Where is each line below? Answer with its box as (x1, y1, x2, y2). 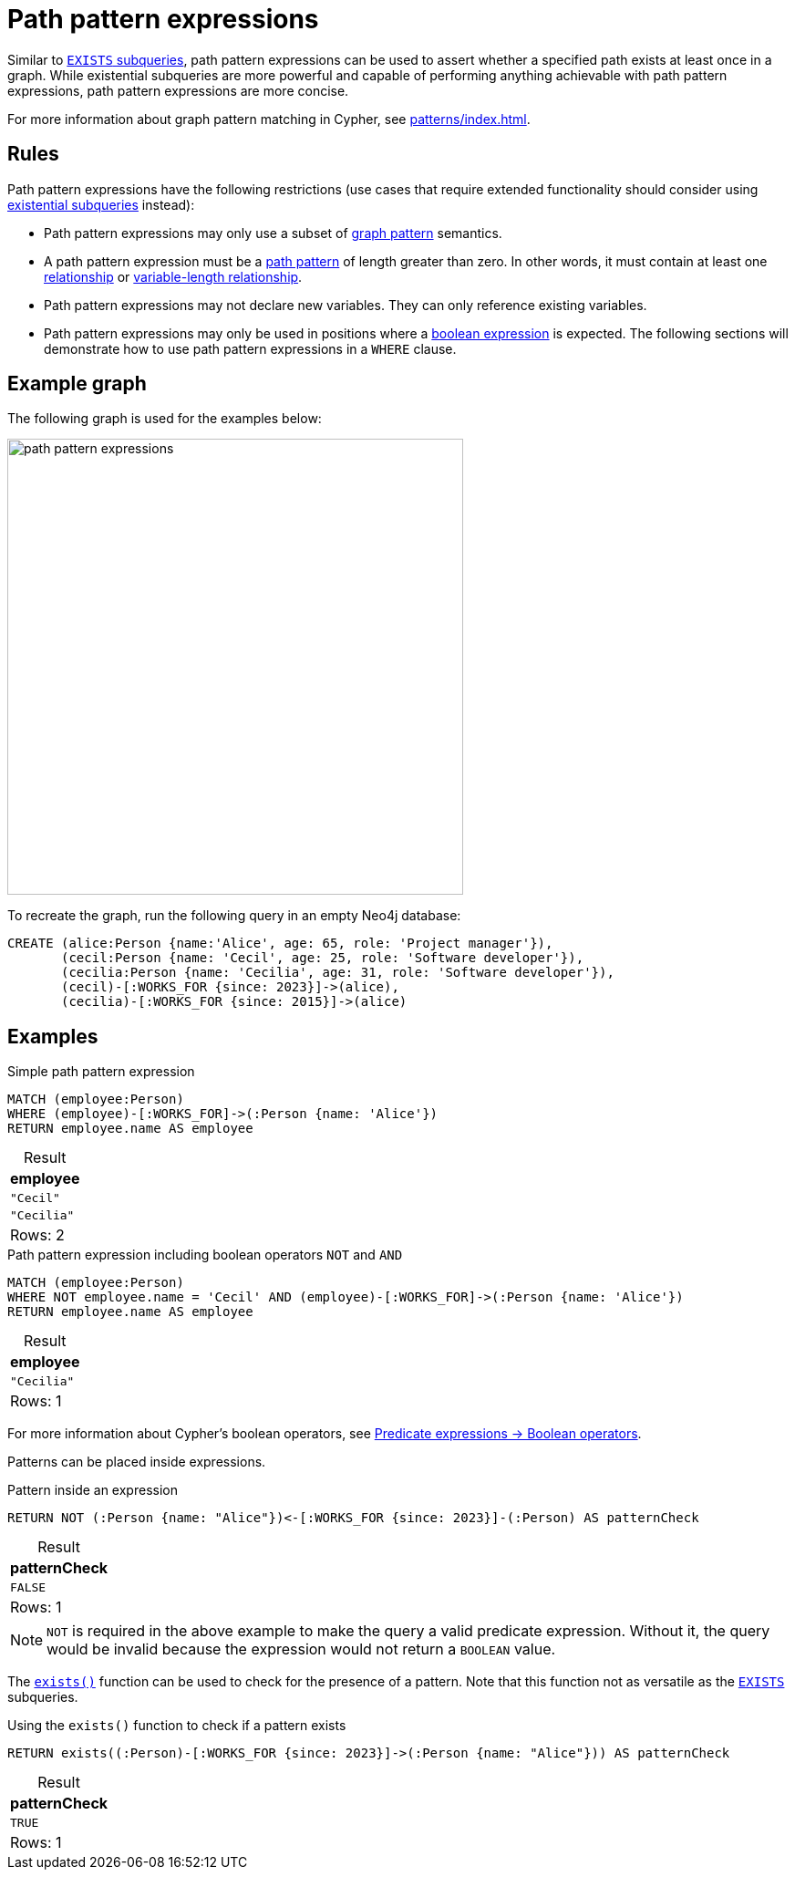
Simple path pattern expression (7, 1063, 195, 1080)
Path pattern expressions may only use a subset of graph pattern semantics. (44, 224, 502, 241)
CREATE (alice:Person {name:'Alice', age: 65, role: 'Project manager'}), (7, 936, 553, 951)
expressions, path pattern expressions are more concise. (7, 82, 349, 99)
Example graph (7, 372, 147, 396)
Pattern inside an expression (7, 1482, 178, 1498)
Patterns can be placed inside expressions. (7, 1454, 266, 1470)
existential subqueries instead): (7, 196, 195, 213)
